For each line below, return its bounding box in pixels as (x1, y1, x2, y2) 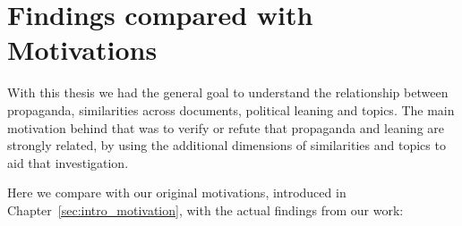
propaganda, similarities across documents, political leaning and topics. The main (7, 100, 455, 119)
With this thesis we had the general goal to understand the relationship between (7, 83, 449, 102)
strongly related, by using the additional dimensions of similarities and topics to (7, 136, 446, 155)
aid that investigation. (7, 153, 129, 172)
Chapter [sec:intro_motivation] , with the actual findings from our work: (7, 200, 404, 219)
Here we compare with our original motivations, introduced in (7, 183, 346, 202)
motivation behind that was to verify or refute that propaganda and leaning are (7, 118, 444, 137)
